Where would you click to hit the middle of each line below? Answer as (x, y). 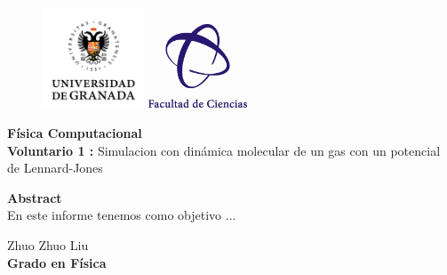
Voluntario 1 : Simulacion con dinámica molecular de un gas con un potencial (224, 150)
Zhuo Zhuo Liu (48, 244)
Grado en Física (57, 262)
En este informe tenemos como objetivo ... (122, 215)
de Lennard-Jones (55, 168)
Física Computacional (75, 132)
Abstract (35, 197)
